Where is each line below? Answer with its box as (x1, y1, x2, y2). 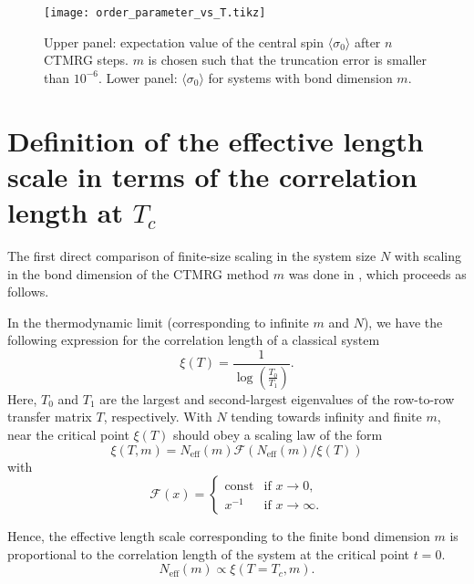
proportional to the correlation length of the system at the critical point (7, 544, 409, 563)
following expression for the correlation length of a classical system (7, 330, 380, 349)
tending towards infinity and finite (231, 407, 422, 426)
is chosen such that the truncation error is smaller (148, 50, 428, 69)
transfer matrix (7, 407, 92, 426)
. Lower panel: (98, 68, 178, 87)
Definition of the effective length (7, 121, 424, 159)
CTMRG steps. (44, 50, 129, 69)
